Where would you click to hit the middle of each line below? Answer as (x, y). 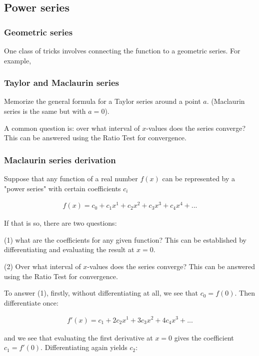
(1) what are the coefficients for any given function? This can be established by (125, 239)
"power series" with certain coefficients (62, 188)
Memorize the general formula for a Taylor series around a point (102, 101)
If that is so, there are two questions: (60, 223)
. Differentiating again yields (84, 347)
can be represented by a (199, 178)
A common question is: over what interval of (72, 128)
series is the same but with (45, 111)
